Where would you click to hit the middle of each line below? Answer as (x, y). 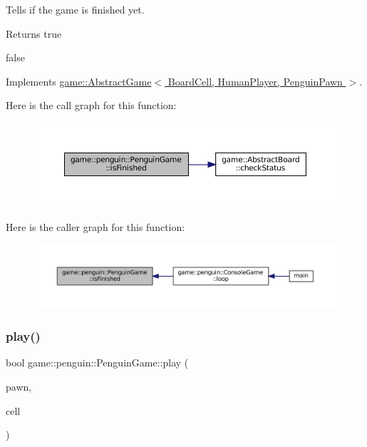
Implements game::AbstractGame (79, 81)
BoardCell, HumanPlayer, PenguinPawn (255, 81)
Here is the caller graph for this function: (95, 226)
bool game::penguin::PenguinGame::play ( (97, 363)
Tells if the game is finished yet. (75, 9)
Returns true (34, 33)
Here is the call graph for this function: (91, 105)
